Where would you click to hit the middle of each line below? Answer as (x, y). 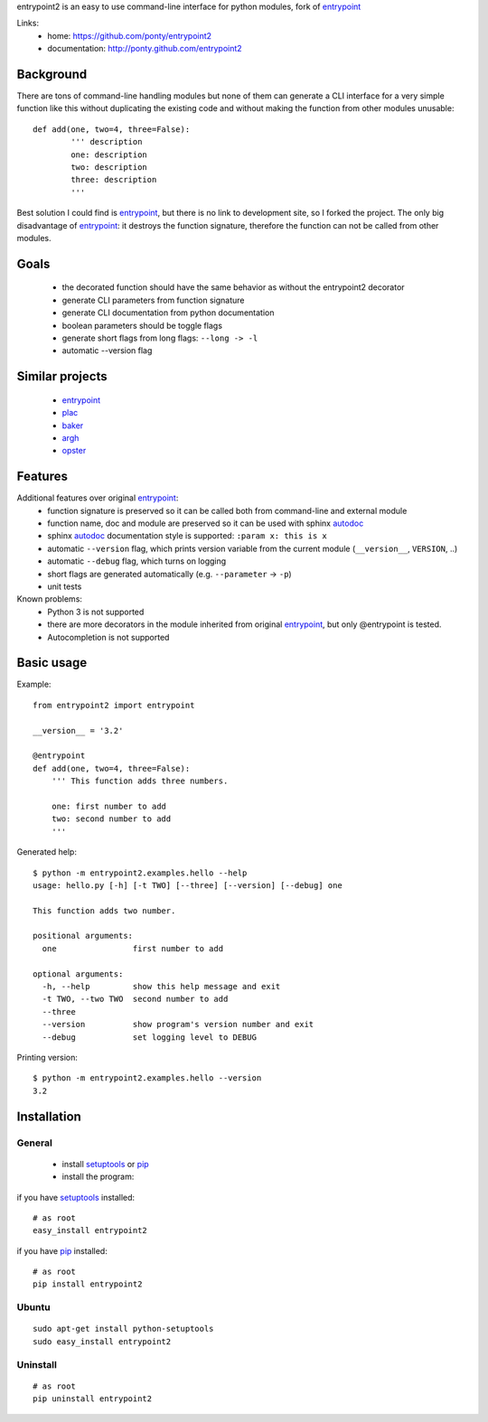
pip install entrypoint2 (88, 1284)
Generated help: (47, 852)
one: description (109, 154)
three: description (114, 180)
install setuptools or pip (105, 1164)
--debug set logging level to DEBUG (150, 1037)
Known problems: (50, 599)
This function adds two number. (104, 911)
